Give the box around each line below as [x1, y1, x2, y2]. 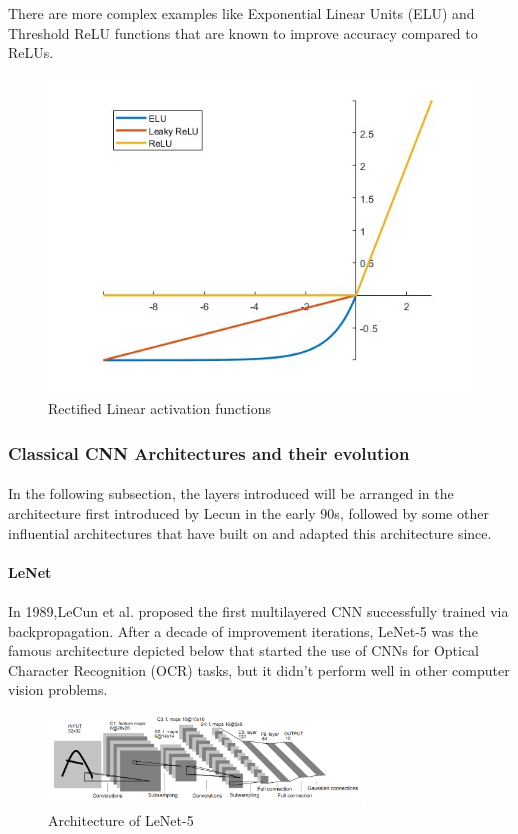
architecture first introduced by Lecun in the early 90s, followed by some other [8, 503, 489, 523]
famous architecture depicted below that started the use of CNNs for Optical [8, 640, 480, 661]
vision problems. [8, 679, 108, 700]
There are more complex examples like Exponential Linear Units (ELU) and [8, 3, 475, 23]
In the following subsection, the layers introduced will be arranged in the [8, 483, 454, 504]
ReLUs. [8, 42, 54, 63]
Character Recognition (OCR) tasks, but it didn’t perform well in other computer [8, 659, 510, 680]
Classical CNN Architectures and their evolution [8, 440, 410, 465]
